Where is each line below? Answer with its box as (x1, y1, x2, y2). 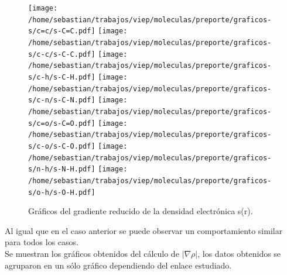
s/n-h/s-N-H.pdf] (28, 165, 95, 174)
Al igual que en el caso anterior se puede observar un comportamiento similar (5, 224, 283, 236)
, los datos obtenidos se (197, 247, 281, 259)
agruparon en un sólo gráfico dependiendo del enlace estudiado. (5, 259, 232, 271)
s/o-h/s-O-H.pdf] (28, 188, 95, 197)
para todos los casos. (5, 236, 78, 248)
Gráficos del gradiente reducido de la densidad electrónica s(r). (28, 205, 253, 217)
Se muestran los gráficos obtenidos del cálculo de (5, 247, 179, 259)
